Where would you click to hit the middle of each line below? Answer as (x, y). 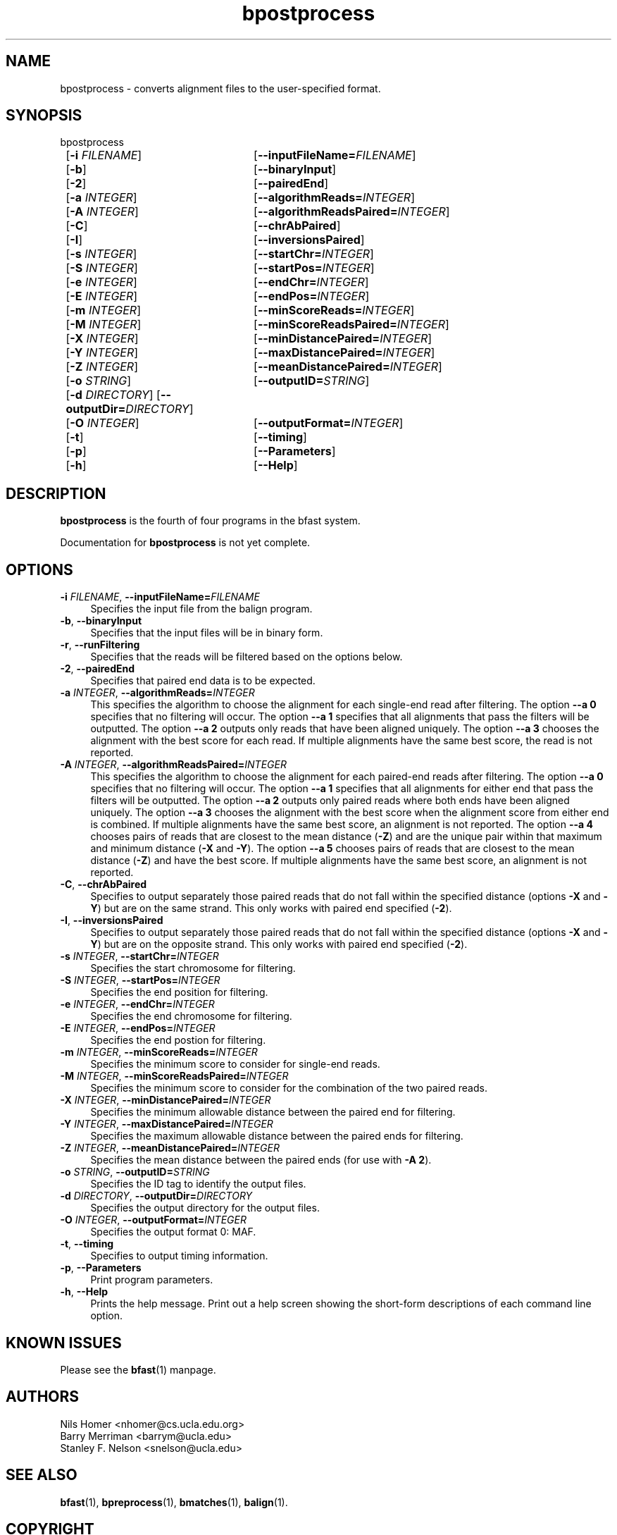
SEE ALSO (42, 1475)
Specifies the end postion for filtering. (178, 1040)
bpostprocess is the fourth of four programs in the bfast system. (210, 521)
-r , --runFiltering (100, 645)
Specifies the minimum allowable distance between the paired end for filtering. (273, 1112)
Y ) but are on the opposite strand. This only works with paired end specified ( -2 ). (279, 944)
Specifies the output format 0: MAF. (173, 1232)
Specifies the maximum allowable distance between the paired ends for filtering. (277, 1136)
